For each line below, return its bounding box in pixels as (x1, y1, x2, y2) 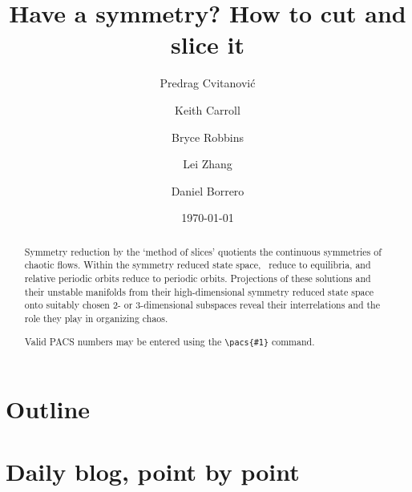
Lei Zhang (183, 155, 232, 172)
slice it (171, 28, 244, 61)
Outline (6, 392, 91, 425)
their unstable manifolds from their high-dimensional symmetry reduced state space (24, 284, 374, 298)
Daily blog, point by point (6, 455, 300, 488)
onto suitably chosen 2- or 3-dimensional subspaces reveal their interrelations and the (24, 298, 381, 312)
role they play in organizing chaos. (24, 311, 168, 325)
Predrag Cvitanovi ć (160, 75, 256, 91)
